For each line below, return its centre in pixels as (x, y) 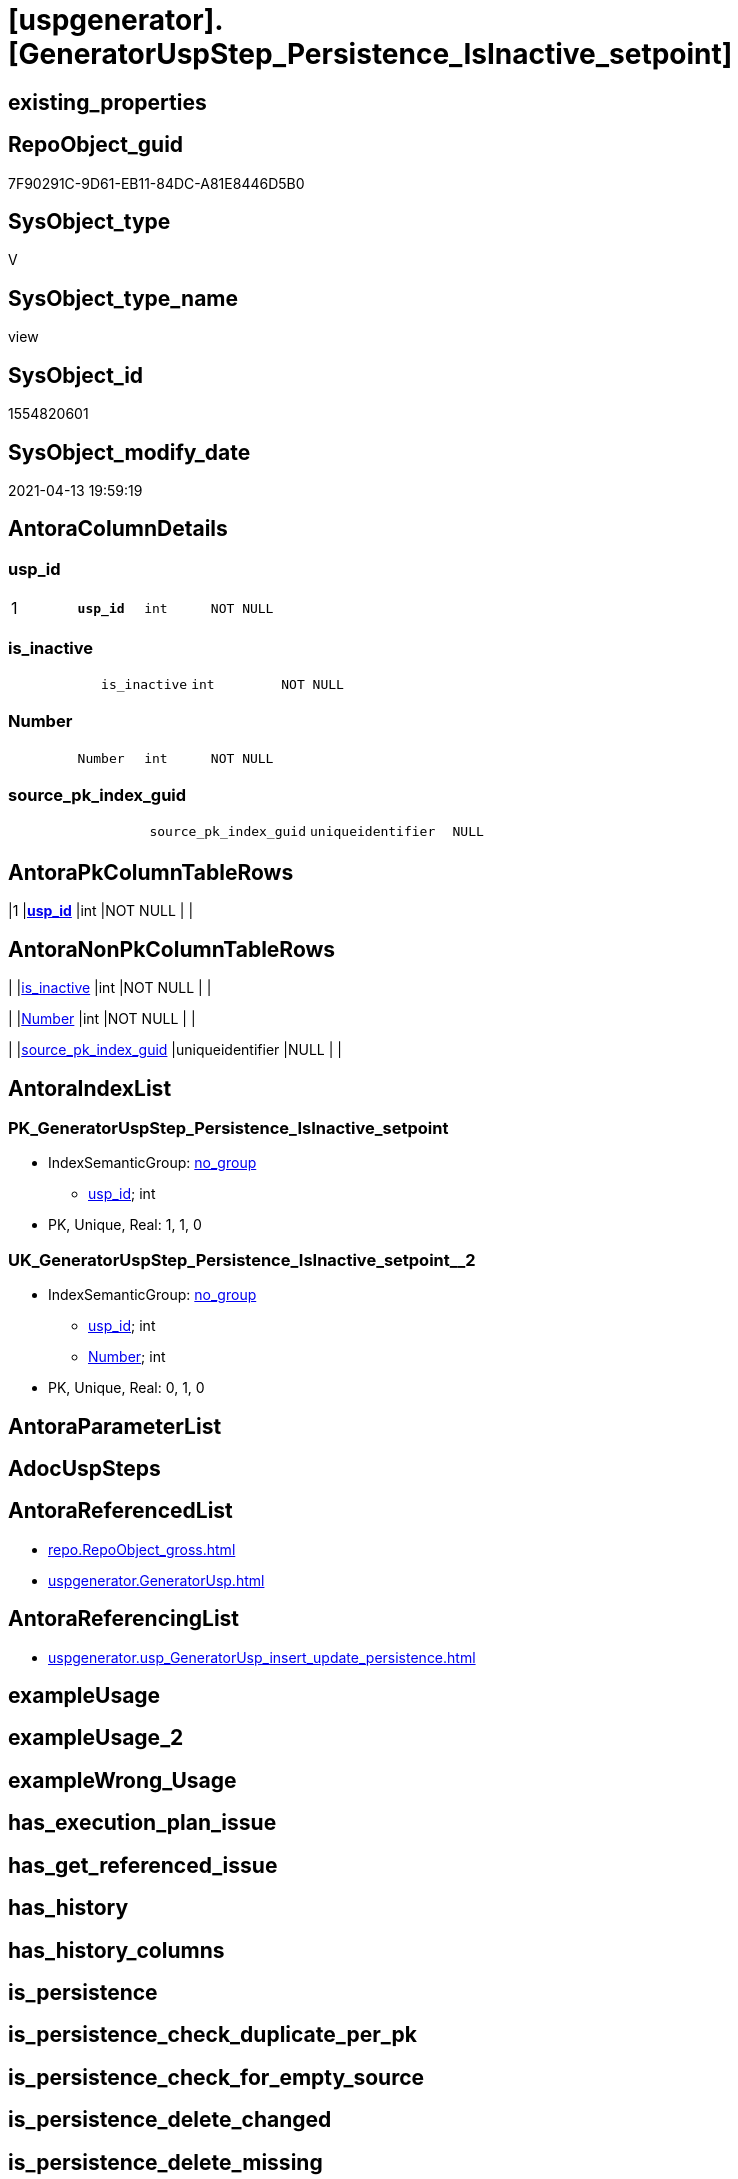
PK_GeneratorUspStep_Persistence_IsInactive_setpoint (228, 1127)
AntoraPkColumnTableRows (151, 872)
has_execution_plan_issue (142, 1823)
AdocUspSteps (84, 1468)
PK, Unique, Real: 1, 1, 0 (125, 1225)
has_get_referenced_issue (143, 1865)
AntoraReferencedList (120, 1511)
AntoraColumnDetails (118, 529)
